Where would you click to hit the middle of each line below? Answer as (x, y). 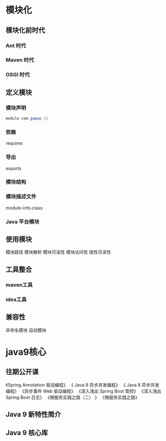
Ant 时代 (16, 45)
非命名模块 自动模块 (26, 330)
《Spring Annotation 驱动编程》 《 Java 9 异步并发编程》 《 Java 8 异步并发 (83, 385)
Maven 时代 (20, 60)
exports (13, 168)
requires (14, 143)
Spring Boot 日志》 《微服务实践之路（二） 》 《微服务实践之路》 (73, 397)
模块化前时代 (25, 30)
